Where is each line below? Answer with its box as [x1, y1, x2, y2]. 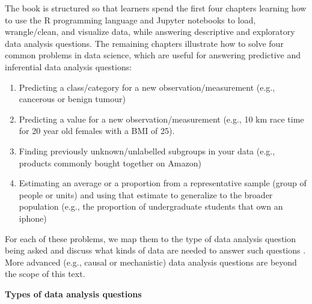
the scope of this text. [5, 267, 85, 280]
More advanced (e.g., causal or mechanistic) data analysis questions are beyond [5, 255, 297, 268]
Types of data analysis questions [5, 287, 142, 300]
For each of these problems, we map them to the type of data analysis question [5, 232, 296, 245]
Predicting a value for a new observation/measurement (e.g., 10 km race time [19, 112, 304, 125]
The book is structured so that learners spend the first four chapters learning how [5, 2, 307, 14]
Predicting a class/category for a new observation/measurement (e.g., [19, 81, 275, 93]
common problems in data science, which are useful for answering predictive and [5, 49, 301, 61]
